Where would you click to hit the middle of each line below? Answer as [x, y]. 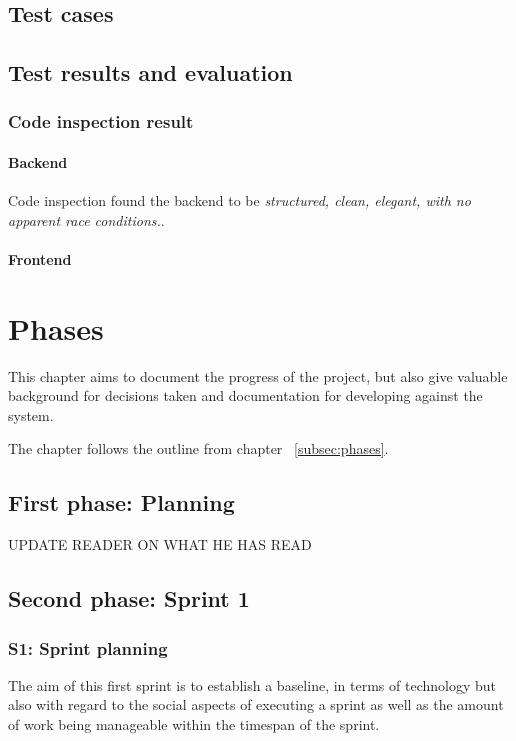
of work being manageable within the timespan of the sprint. [194, 724]
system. [31, 414]
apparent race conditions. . [86, 219]
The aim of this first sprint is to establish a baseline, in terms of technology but [252, 684]
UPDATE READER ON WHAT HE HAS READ [160, 544]
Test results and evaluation [150, 72]
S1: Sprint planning [88, 647]
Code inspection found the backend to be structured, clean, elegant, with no [239, 200]
